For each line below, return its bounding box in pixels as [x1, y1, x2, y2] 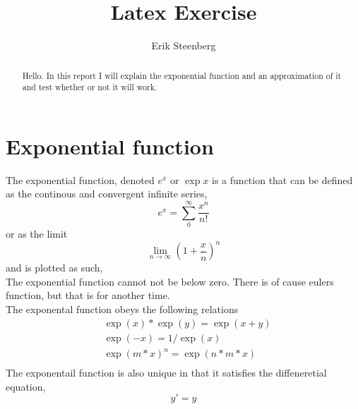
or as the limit [6, 226, 68, 241]
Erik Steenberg [151, 38, 216, 53]
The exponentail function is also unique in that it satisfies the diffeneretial [6, 365, 327, 380]
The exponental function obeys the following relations [6, 301, 239, 316]
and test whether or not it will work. [22, 81, 157, 93]
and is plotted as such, [6, 260, 103, 275]
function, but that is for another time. [6, 288, 170, 303]
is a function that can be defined [212, 172, 353, 187]
